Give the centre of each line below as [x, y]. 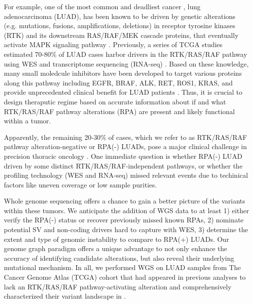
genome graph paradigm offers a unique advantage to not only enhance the [116, 248]
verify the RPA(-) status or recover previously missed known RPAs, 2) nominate [124, 220]
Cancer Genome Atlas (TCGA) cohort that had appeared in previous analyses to [125, 277]
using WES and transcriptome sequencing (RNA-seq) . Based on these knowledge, [126, 63]
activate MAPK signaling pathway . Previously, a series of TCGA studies [113, 44]
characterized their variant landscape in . [65, 296]
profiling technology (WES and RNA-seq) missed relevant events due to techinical [126, 175]
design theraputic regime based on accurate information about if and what [115, 101]
